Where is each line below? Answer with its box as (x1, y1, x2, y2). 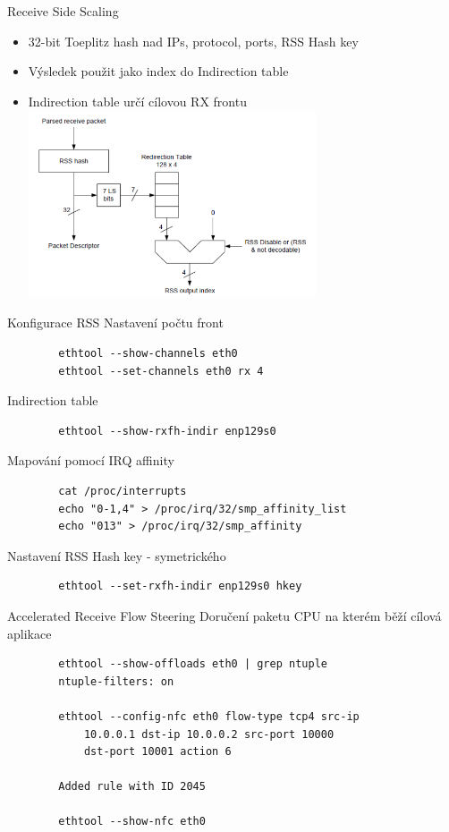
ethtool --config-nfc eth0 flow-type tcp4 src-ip (58, 709, 360, 723)
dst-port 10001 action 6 (83, 745, 232, 759)
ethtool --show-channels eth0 (58, 347, 238, 361)
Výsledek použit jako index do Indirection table (28, 62, 289, 81)
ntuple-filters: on (58, 675, 174, 688)
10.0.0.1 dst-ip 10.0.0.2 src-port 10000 (83, 727, 335, 741)
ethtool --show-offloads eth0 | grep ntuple (58, 658, 327, 671)
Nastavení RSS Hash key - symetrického (7, 546, 226, 565)
